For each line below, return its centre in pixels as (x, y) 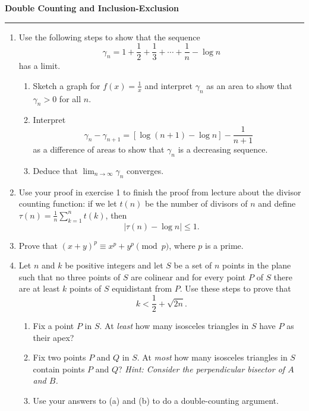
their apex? (53, 337)
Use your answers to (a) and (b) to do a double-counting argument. (156, 401)
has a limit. (40, 66)
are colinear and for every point (188, 276)
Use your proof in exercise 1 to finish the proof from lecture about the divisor (160, 192)
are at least (39, 288)
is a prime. (224, 245)
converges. (145, 170)
